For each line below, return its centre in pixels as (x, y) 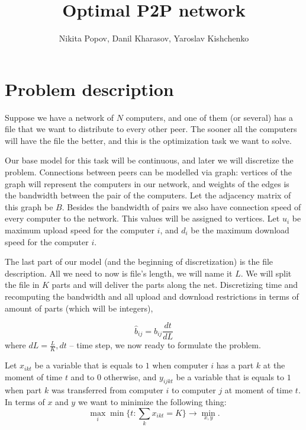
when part (23, 390)
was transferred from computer (107, 390)
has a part (235, 365)
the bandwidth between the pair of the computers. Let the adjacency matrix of (148, 195)
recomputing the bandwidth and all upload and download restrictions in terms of (152, 296)
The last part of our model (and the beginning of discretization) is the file (139, 261)
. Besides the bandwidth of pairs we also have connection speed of (181, 206)
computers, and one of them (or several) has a (209, 117)
